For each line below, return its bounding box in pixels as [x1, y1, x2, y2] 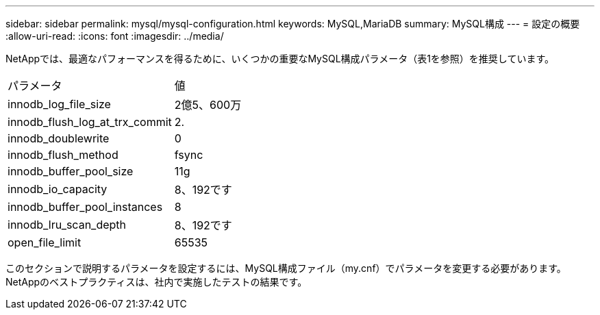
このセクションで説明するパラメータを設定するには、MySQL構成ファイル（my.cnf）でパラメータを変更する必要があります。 [5, 262, 566, 274]
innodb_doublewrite [8, 131, 110, 145]
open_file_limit [8, 236, 82, 249]
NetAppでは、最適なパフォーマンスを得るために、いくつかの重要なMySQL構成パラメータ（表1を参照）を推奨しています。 [5, 53, 555, 64]
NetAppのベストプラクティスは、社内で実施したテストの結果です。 [5, 276, 308, 288]
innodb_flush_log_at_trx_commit [8, 115, 172, 129]
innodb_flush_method [8, 148, 118, 162]
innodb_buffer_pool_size [8, 164, 134, 178]
